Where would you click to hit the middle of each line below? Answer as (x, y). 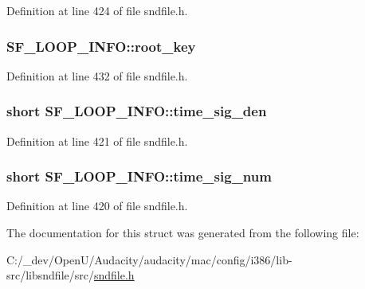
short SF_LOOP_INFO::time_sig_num (139, 176)
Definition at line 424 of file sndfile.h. (97, 10)
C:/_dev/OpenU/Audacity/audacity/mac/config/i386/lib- (149, 259)
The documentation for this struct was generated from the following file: (183, 233)
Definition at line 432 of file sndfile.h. (97, 75)
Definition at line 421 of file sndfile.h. (97, 141)
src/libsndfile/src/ (50, 275)
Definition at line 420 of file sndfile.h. (97, 206)
